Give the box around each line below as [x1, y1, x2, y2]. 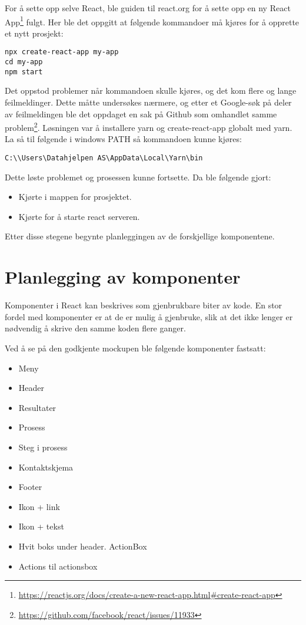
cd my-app [5, 58, 43, 67]
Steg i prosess [18, 440, 68, 453]
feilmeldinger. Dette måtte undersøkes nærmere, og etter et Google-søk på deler [5, 96, 292, 108]
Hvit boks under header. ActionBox [18, 540, 147, 552]
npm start [5, 67, 43, 76]
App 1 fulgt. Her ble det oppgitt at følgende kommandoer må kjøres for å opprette [5, 14, 300, 28]
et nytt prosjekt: [5, 27, 64, 39]
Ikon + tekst [18, 520, 64, 532]
